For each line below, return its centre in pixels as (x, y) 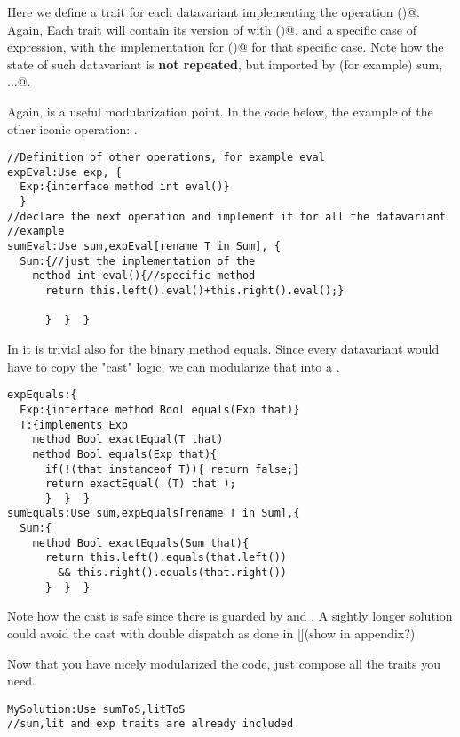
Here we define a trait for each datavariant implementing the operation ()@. (214, 12)
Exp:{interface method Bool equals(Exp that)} (160, 409)
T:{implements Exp (74, 425)
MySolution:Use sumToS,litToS (96, 709)
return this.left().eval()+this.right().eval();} (194, 291)
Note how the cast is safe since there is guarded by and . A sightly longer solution (230, 616)
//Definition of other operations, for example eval (166, 158)
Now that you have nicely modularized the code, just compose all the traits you (224, 663)
